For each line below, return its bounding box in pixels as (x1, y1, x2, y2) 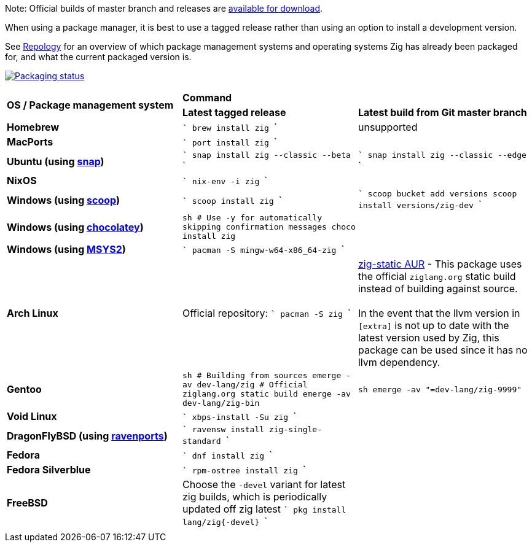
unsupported (358, 121, 418, 133)
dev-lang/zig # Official (197, 380, 308, 389)
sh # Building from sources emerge (182, 371, 342, 380)
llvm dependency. (358, 356, 440, 368)
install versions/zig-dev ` (358, 198, 482, 211)
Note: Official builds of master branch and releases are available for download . (5, 3, 323, 14)
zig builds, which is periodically (182, 491, 327, 503)
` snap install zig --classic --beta (182, 150, 351, 160)
